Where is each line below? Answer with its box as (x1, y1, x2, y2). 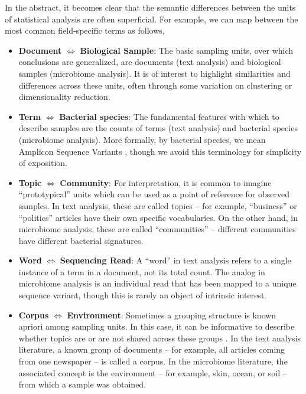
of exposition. (18, 157, 67, 169)
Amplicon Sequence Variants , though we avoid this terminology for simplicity (18, 145, 302, 157)
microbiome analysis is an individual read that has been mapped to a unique (18, 277, 297, 289)
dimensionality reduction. (18, 90, 110, 103)
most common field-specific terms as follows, (5, 24, 165, 37)
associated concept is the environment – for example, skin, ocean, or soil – (18, 366, 287, 379)
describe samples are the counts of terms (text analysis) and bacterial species (18, 122, 298, 134)
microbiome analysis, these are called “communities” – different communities (18, 223, 296, 235)
